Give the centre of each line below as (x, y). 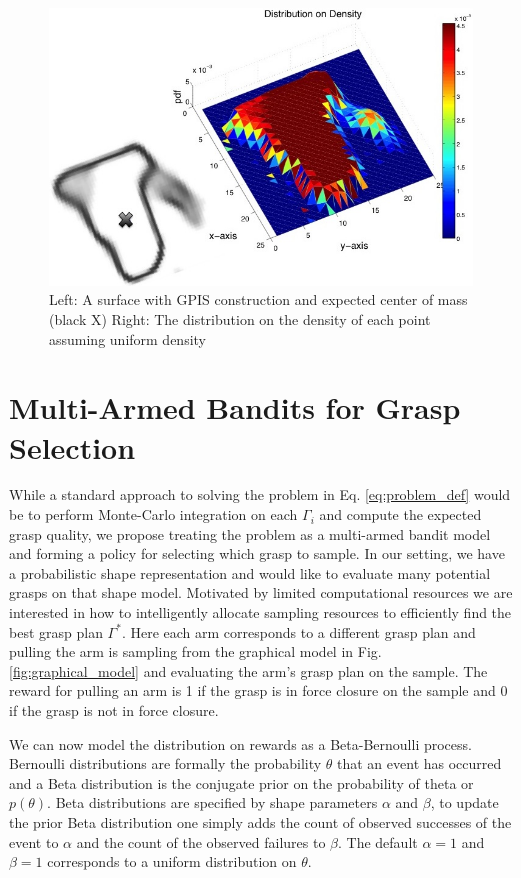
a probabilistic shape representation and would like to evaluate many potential (250, 572)
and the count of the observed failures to (201, 841)
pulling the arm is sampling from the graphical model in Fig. (195, 651)
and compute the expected (400, 514)
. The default (378, 841)
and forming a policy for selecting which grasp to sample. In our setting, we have (257, 553)
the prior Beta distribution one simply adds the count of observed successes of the (260, 821)
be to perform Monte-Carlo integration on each (153, 514)
